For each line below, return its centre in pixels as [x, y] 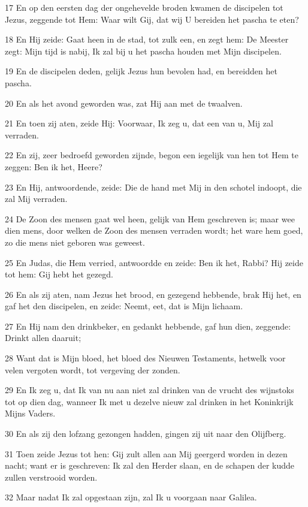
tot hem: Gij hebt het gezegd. [59, 274]
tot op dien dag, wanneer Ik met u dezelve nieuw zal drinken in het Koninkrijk [149, 401]
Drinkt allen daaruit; [43, 338]
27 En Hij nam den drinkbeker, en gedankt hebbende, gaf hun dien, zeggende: [148, 326]
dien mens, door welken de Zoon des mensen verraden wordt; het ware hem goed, [154, 230]
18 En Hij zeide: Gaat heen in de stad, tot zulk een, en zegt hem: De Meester [147, 39]
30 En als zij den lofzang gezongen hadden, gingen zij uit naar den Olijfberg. [146, 434]
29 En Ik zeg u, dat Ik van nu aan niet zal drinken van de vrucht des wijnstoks [150, 390]
